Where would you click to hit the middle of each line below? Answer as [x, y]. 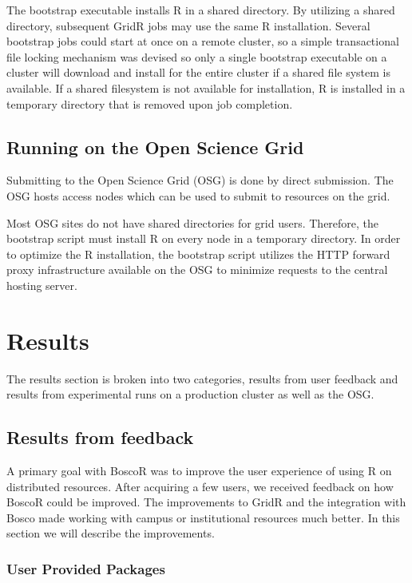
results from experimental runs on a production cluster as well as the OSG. [190, 394]
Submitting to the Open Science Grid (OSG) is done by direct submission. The [200, 180]
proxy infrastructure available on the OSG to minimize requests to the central [197, 270]
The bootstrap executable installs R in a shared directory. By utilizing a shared [201, 10]
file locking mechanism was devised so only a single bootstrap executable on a [197, 56]
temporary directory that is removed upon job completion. [150, 103]
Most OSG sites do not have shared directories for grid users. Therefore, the [193, 222]
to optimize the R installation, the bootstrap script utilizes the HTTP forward [198, 254]
